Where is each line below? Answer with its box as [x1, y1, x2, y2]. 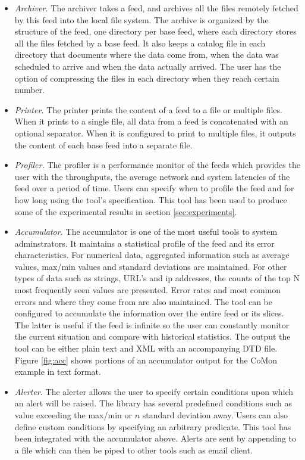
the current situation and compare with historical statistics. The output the [14, 330, 291, 343]
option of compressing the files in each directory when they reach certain [14, 72, 279, 84]
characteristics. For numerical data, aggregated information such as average [14, 248, 290, 261]
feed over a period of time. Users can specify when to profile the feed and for [14, 182, 294, 194]
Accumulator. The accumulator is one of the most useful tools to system [14, 225, 278, 238]
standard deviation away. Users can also [142, 409, 288, 421]
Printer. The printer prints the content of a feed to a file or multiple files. [14, 103, 282, 116]
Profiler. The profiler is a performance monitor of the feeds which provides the [14, 158, 300, 171]
